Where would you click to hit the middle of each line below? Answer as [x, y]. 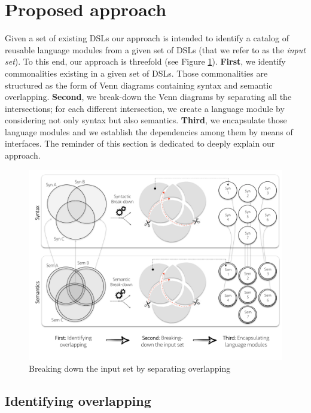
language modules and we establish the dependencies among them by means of [149, 131]
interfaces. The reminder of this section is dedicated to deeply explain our [140, 143]
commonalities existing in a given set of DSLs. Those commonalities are [136, 73]
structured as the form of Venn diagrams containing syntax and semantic [139, 85]
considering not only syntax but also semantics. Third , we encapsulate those [146, 120]
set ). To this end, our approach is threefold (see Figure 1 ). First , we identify [145, 61]
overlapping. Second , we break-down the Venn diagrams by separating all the [148, 97]
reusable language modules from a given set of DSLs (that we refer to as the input [155, 49]
